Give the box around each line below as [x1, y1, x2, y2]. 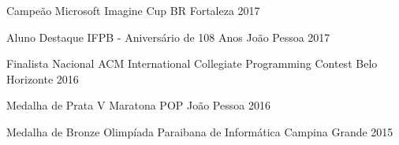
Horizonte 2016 [6, 70, 79, 87]
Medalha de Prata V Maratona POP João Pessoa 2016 [6, 97, 270, 113]
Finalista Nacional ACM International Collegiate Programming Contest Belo [6, 55, 378, 72]
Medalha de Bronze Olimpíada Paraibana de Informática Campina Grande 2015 [6, 123, 393, 139]
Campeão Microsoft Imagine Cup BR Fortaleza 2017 [6, 2, 260, 18]
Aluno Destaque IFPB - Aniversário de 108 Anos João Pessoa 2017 [6, 28, 330, 45]
